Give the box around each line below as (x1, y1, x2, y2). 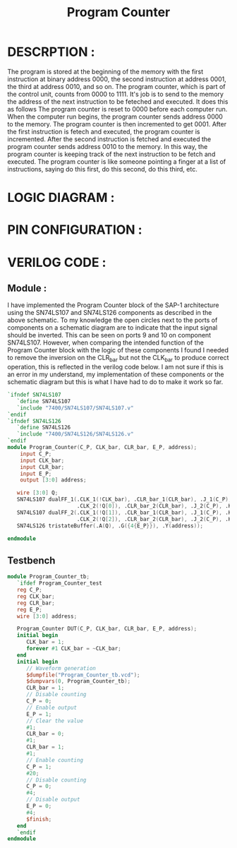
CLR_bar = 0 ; (25, 730, 65, 738)
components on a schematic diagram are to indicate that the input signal (7, 323, 218, 332)
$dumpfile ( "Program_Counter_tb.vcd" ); (25, 671, 140, 679)
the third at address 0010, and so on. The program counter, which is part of (7, 82, 226, 90)
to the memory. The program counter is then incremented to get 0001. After (7, 119, 227, 128)
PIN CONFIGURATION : (7, 222, 142, 238)
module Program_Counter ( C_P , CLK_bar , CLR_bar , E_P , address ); (7, 444, 197, 451)
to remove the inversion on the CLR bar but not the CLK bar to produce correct (7, 354, 229, 364)
